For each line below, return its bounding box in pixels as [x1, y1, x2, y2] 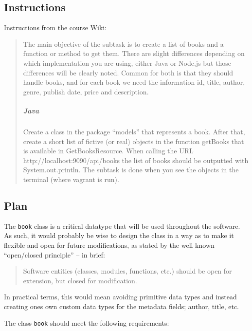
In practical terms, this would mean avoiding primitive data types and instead [4, 292, 237, 302]
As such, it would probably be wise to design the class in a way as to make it [4, 230, 234, 240]
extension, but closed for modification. [23, 275, 137, 285]
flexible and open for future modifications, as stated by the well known [4, 239, 215, 250]
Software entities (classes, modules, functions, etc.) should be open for [23, 266, 232, 276]
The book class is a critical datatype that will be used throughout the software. [4, 221, 240, 231]
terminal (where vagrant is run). [23, 174, 119, 184]
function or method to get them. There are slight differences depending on [23, 48, 245, 58]
